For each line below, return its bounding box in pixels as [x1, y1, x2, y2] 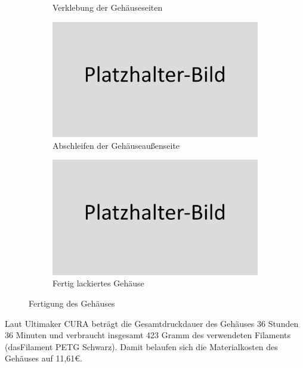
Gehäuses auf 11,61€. [5, 352, 82, 364]
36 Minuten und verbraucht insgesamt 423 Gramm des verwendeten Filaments [5, 329, 291, 341]
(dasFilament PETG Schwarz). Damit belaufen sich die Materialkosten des [5, 340, 278, 353]
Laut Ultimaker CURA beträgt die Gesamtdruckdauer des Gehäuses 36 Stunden [5, 317, 299, 329]
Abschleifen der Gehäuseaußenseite [52, 139, 180, 151]
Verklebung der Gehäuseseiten [52, 1, 163, 13]
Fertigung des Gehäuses [29, 297, 115, 309]
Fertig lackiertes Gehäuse [52, 277, 144, 289]
